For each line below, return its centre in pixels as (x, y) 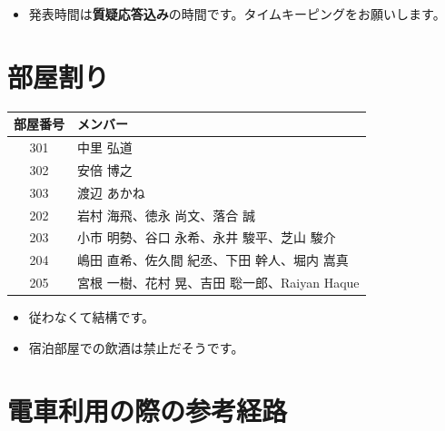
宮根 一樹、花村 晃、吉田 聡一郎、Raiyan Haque (218, 283)
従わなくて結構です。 (91, 317)
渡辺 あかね (111, 192)
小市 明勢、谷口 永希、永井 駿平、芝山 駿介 (207, 237)
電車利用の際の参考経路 (148, 410)
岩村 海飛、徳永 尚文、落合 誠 (166, 215)
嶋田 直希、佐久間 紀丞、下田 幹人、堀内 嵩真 (213, 260)
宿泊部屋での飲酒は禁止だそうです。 (136, 347)
